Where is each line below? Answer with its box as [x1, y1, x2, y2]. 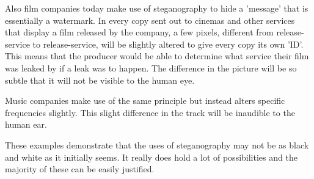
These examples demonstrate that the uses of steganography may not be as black [5, 138, 309, 151]
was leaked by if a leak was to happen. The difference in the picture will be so [5, 61, 297, 74]
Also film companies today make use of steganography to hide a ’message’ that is [5, 2, 309, 14]
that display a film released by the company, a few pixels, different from [5, 26, 274, 38]
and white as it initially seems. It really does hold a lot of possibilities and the [5, 150, 298, 163]
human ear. [5, 118, 47, 131]
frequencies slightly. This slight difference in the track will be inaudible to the [5, 106, 295, 119]
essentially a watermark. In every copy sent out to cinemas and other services [5, 13, 295, 26]
